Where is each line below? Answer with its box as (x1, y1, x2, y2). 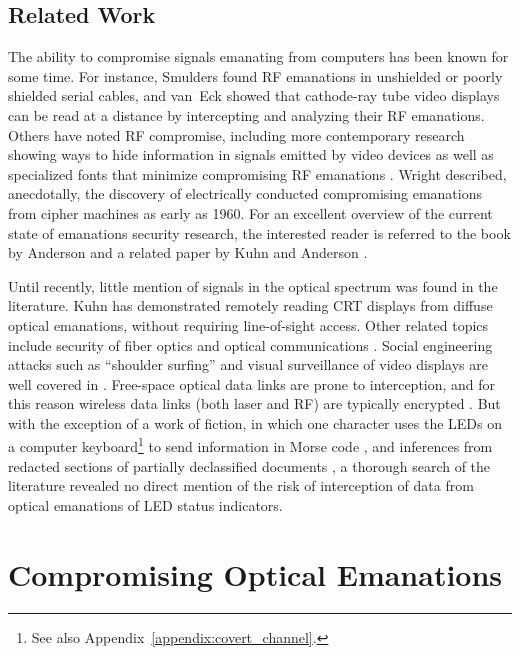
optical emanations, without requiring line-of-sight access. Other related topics (8, 314, 489, 335)
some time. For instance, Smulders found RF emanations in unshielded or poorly (8, 65, 503, 86)
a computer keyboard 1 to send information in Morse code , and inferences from (8, 433, 493, 457)
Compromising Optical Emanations (8, 553, 503, 594)
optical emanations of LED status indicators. (8, 494, 283, 515)
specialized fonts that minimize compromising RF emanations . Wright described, (8, 163, 507, 184)
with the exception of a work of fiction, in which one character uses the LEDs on (8, 412, 503, 433)
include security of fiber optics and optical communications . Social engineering (8, 334, 493, 355)
